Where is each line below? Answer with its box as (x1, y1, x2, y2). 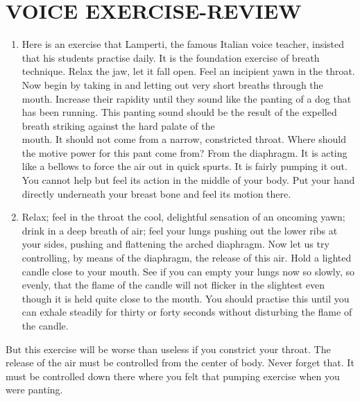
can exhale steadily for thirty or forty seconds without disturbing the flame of (22, 305, 352, 319)
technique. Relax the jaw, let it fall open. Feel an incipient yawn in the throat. (22, 64, 355, 78)
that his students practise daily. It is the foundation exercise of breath (22, 50, 320, 65)
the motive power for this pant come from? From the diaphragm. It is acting (22, 145, 348, 160)
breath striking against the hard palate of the (22, 118, 215, 133)
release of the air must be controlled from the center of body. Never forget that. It (6, 355, 354, 370)
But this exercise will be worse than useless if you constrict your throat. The (6, 341, 331, 356)
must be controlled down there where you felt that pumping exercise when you (6, 368, 340, 383)
